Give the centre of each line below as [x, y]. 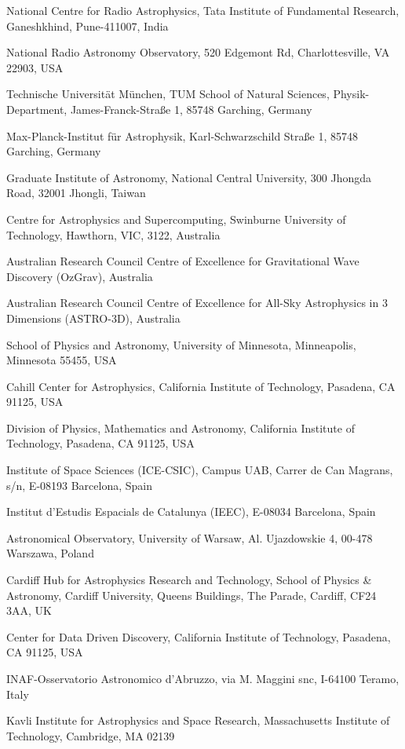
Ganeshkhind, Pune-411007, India [88, 26]
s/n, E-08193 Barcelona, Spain [80, 485]
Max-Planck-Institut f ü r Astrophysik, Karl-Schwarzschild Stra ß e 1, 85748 [182, 135]
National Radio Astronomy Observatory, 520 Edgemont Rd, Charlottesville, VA [198, 52]
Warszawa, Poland [50, 553]
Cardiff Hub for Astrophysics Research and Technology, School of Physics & [189, 580]
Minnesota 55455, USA [62, 360]
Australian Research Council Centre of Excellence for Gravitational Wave [183, 261]
